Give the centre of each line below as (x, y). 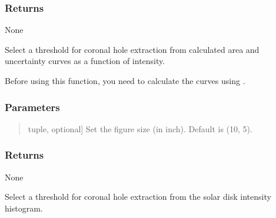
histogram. (24, 208)
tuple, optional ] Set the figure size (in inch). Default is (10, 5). (140, 128)
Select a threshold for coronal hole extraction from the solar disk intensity (138, 197)
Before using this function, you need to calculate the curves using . (125, 81)
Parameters (32, 107)
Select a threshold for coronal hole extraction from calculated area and (132, 49)
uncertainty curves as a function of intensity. (85, 61)
